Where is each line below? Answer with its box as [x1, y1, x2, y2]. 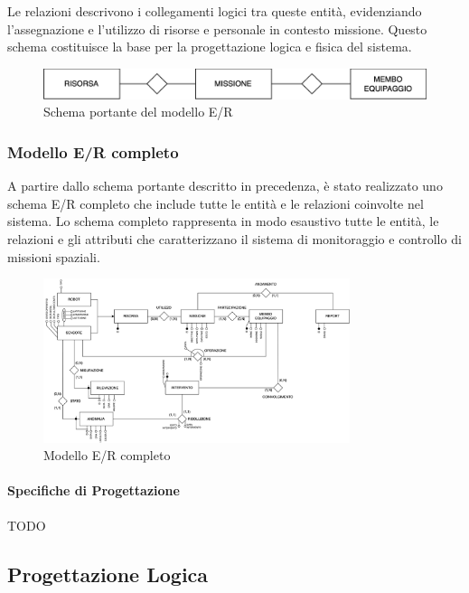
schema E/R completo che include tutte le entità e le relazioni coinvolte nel [7, 193, 424, 212]
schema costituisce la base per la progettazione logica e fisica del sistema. [7, 37, 412, 56]
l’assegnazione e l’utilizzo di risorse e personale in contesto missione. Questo [7, 19, 427, 38]
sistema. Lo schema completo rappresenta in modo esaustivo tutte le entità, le [7, 212, 439, 231]
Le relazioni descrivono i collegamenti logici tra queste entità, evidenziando [7, 2, 422, 20]
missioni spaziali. [7, 247, 100, 266]
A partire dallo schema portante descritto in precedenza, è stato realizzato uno [7, 176, 443, 195]
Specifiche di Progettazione [7, 481, 180, 500]
